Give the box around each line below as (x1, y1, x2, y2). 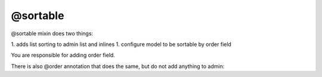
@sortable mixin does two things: (11, 30, 94, 37)
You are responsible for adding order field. (11, 51, 116, 59)
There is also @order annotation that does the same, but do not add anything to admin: (11, 63, 225, 70)
